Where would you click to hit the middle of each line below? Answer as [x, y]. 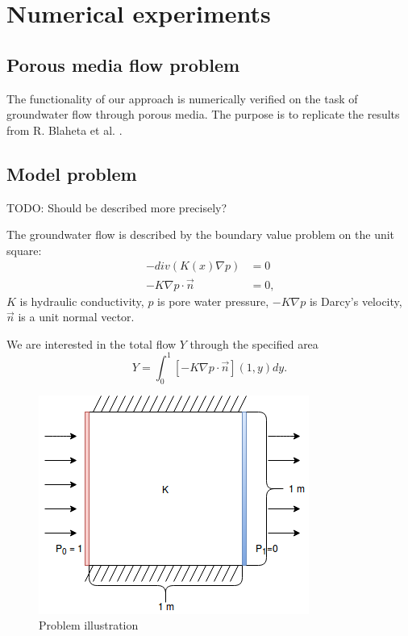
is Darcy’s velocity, [356, 301]
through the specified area [254, 343]
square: [24, 250]
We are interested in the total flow [92, 343]
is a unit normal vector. [76, 317]
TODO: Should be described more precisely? [117, 207]
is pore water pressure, [213, 301]
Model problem [72, 173]
